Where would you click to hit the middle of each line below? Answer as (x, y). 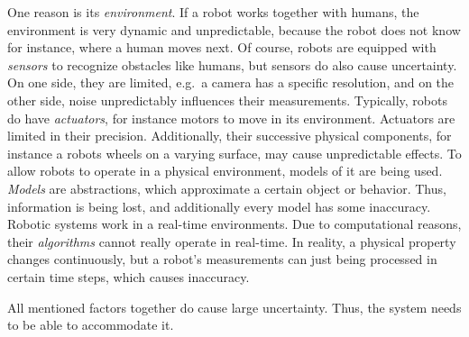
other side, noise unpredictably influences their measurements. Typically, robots (227, 100)
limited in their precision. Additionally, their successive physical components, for (230, 136)
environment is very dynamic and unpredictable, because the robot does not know (234, 29)
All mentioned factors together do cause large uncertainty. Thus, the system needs (234, 307)
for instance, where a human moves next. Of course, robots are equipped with (222, 47)
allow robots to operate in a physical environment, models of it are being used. (225, 171)
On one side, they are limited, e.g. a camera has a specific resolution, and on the (231, 82)
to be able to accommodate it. (91, 325)
